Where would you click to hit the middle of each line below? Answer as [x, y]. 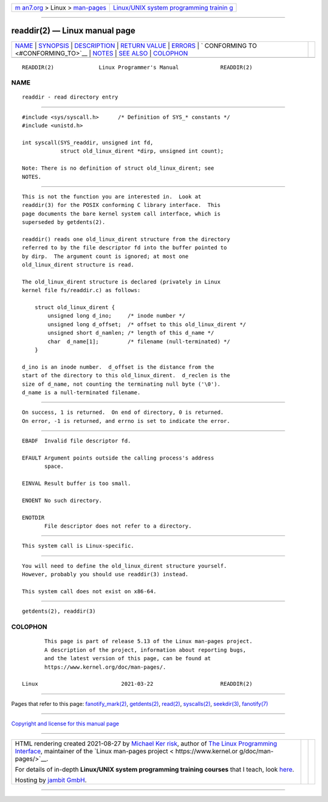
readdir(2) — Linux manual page [73, 31]
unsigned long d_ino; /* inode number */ [116, 316]
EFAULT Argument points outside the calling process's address [118, 458]
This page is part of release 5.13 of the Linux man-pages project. [149, 641]
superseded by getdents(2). [64, 222]
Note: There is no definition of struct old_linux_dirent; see [118, 168]
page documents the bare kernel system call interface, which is [121, 214]
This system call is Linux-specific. [78, 546]
